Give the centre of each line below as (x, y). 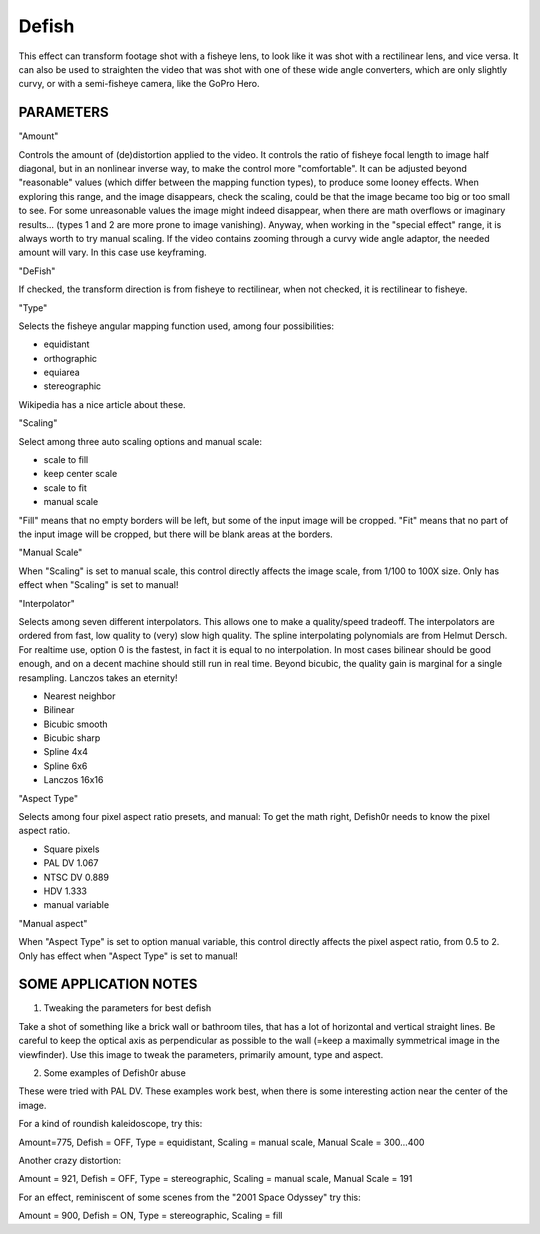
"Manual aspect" (53, 923)
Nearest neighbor (79, 696)
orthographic (70, 358)
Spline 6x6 (65, 766)
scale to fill (66, 460)
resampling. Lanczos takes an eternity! (98, 677)
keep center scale (80, 474)
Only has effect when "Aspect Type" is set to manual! (128, 956)
